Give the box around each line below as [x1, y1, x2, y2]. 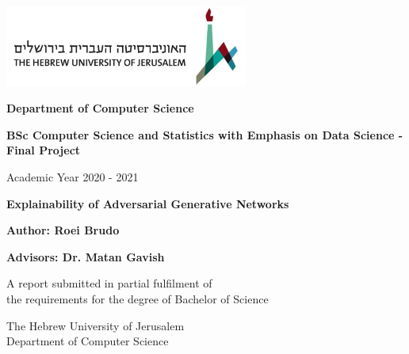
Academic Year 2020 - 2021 [6, 168, 139, 185]
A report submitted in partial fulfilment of [6, 275, 212, 291]
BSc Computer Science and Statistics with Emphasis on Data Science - [6, 126, 403, 143]
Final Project [6, 142, 81, 158]
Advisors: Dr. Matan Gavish [6, 248, 165, 265]
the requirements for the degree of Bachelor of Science [6, 290, 269, 306]
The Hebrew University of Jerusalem [6, 317, 185, 333]
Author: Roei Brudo [6, 222, 120, 238]
